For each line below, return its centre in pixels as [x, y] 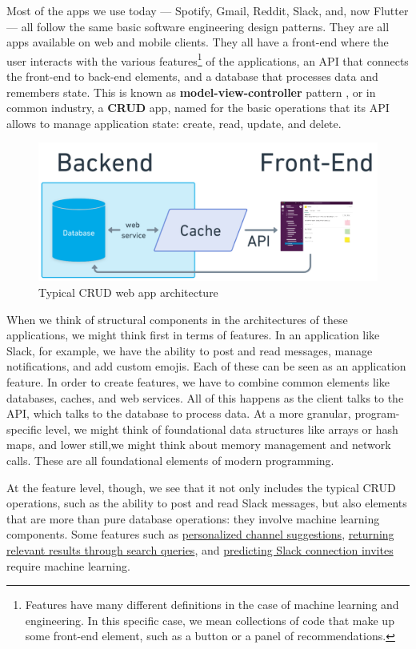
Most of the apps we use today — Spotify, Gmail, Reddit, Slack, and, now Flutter [208, 10]
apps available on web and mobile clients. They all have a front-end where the [198, 42]
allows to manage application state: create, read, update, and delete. [174, 123]
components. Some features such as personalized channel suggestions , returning [200, 534]
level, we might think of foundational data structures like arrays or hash [222, 429]
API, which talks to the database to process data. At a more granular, [179, 413]
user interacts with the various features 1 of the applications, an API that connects [208, 59]
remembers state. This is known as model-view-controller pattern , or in [191, 92]
